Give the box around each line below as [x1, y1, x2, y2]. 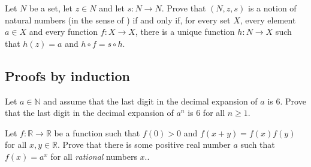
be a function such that [54, 126, 140, 139]
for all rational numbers [50, 150, 137, 162]
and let [99, 2, 125, 14]
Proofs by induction [5, 66, 131, 85]
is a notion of [248, 2, 297, 14]
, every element [240, 13, 296, 26]
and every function [29, 25, 98, 38]
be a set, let [29, 2, 73, 14]
